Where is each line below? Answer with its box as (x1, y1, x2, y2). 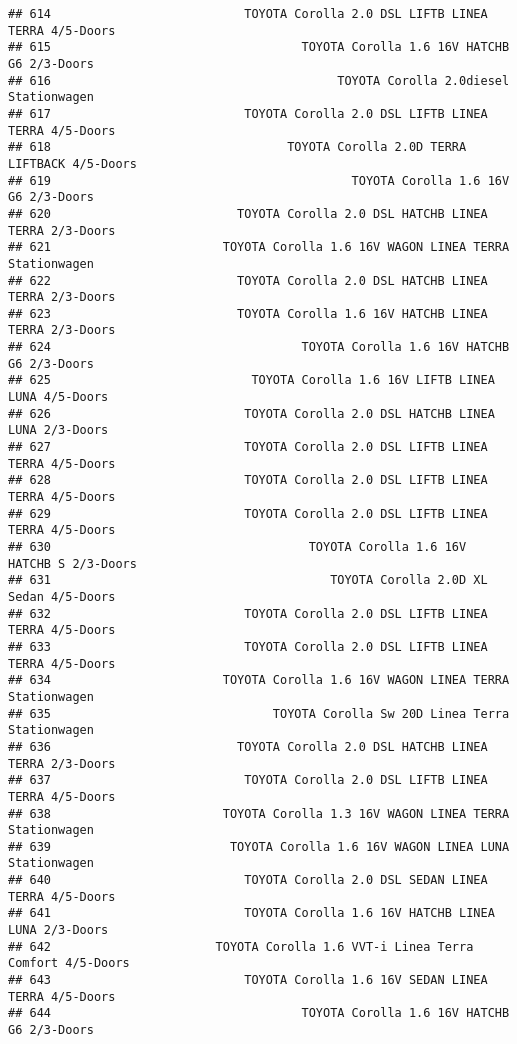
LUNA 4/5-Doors (8, 390, 109, 405)
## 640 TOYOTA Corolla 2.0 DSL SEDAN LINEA (8, 873, 488, 888)
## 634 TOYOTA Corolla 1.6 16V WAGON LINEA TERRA (8, 673, 510, 688)
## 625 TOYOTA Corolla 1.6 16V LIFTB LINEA (8, 373, 495, 388)
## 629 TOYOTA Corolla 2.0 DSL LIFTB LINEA (8, 506, 488, 521)
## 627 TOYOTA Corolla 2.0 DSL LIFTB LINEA (8, 440, 488, 455)
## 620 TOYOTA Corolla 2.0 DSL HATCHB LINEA (8, 206, 488, 221)
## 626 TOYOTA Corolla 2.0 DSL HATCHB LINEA (8, 406, 495, 421)
